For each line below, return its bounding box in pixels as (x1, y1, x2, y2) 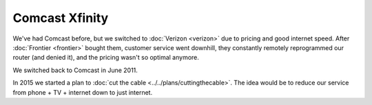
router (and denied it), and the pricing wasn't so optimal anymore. (12, 54, 200, 62)
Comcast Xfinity (12, 10, 109, 25)
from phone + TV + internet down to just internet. (12, 88, 153, 96)
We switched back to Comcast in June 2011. (12, 66, 138, 74)
